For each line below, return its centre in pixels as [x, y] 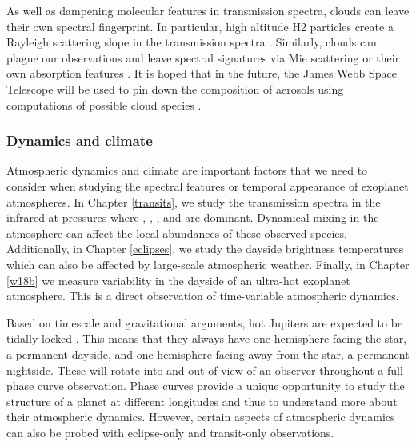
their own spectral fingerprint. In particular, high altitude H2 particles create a [200, 26]
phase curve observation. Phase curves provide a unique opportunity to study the [206, 386]
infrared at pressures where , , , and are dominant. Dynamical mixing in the [193, 217]
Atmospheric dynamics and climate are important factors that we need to [187, 170]
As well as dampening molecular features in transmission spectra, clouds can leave [208, 10]
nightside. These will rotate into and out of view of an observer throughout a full [205, 370]
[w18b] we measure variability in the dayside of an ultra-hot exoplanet [178, 280]
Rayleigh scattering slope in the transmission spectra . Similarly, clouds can [192, 42]
